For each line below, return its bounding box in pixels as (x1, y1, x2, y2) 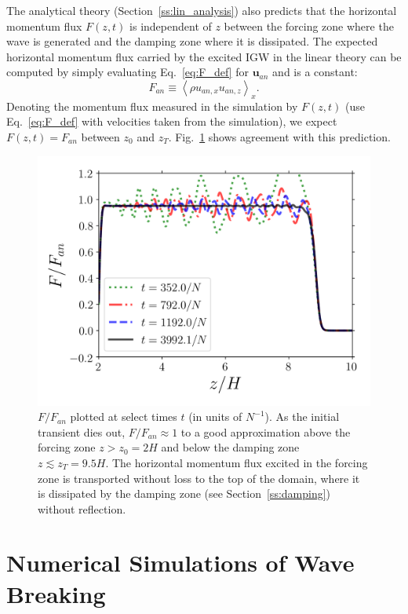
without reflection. (38, 500, 126, 517)
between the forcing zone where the (224, 17, 394, 34)
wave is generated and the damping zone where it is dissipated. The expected (6, 33, 378, 49)
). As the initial (264, 408, 340, 425)
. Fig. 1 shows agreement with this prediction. (168, 128, 391, 144)
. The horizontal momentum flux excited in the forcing (105, 454, 368, 470)
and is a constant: (272, 64, 358, 80)
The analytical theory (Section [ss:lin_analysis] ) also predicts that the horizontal (6, 2, 397, 18)
